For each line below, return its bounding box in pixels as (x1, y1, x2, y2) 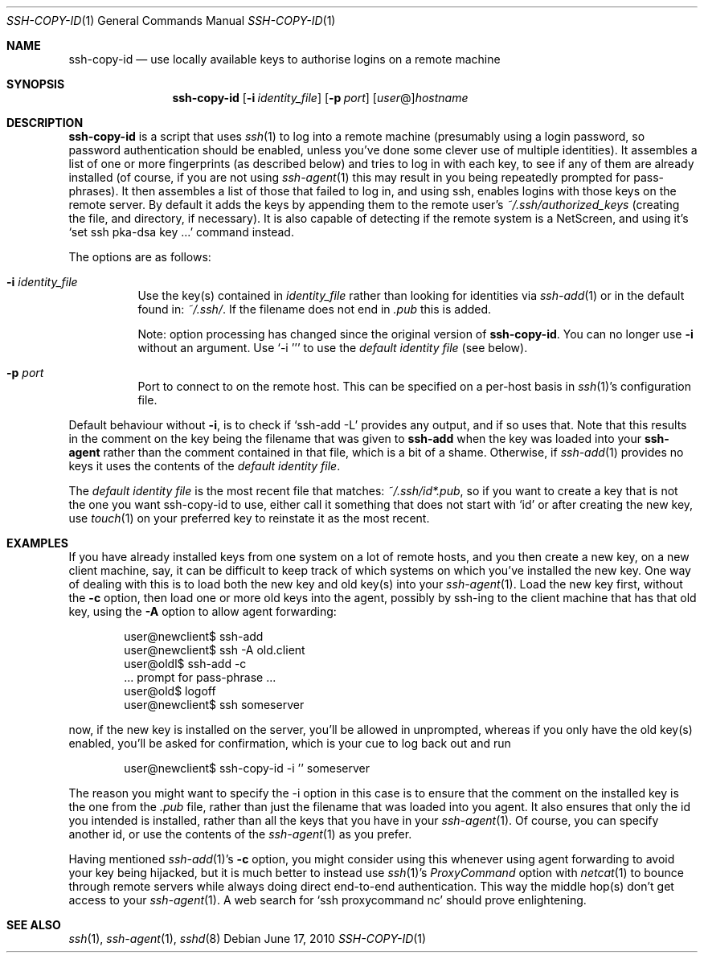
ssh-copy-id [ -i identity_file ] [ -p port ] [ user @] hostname (172, 91, 469, 105)
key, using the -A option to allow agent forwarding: (68, 604, 337, 618)
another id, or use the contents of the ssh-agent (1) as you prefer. (68, 827, 412, 841)
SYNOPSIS (6, 77, 65, 91)
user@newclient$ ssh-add (124, 629, 264, 643)
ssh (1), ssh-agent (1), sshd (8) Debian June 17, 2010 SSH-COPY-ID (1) (68, 932, 427, 945)
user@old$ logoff (124, 684, 216, 698)
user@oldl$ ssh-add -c (124, 657, 247, 670)
